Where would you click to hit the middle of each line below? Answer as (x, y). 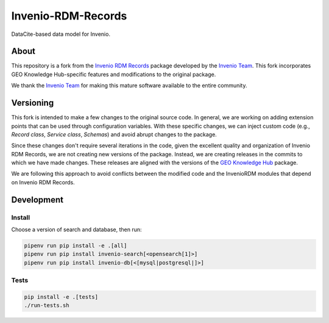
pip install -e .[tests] (61, 297)
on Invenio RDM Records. (43, 182)
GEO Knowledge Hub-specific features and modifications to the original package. (114, 74)
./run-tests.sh (47, 305)
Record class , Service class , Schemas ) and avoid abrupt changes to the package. (114, 134)
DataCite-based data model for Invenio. (61, 34)
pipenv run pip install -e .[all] (76, 246)
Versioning (33, 103)
